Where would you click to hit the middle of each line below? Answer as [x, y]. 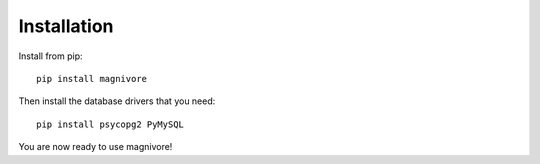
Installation [66, 26]
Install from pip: [51, 56]
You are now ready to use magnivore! [95, 147]
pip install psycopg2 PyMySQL [110, 124]
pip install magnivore [92, 78]
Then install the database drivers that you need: [117, 101]
